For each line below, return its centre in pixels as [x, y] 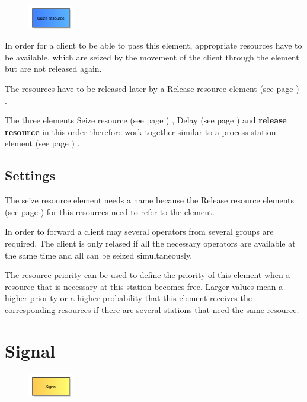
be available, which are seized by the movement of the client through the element [152, 57]
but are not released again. [53, 68]
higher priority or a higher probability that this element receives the [128, 298]
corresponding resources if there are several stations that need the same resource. [152, 309]
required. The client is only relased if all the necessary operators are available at [150, 243]
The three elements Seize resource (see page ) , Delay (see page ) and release [146, 120]
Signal [30, 350]
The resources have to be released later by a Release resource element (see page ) [152, 88]
